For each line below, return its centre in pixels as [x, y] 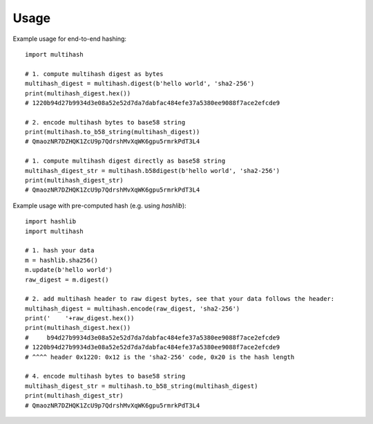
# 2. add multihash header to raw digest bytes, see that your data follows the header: [180, 299]
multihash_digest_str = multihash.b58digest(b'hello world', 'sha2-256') [153, 170]
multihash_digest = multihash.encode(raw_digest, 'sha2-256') [133, 308]
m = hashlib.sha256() [61, 260]
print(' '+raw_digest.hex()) [80, 319]
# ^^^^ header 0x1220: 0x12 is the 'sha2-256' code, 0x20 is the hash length [160, 357]
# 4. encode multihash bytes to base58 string [105, 376]
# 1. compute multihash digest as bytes [94, 74]
